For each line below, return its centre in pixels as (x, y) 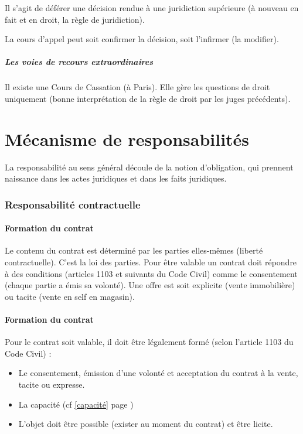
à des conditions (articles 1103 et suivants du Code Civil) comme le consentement (151, 273)
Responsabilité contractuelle (73, 204)
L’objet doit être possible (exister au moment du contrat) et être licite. (146, 424)
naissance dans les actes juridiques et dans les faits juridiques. (116, 178)
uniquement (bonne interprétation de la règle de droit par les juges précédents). (148, 98)
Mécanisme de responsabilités (127, 139)
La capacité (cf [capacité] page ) (76, 404)
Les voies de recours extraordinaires (79, 62)
